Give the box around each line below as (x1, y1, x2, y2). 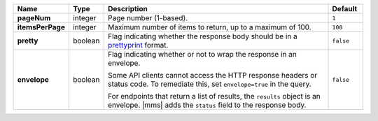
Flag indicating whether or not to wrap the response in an (107, 50, 297, 59)
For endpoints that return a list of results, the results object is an (107, 92, 321, 101)
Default (332, 4, 358, 13)
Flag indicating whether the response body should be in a (107, 31, 297, 41)
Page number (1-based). (107, 13, 188, 22)
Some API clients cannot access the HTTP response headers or (107, 71, 318, 80)
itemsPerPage (17, 22, 66, 31)
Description (107, 4, 148, 13)
